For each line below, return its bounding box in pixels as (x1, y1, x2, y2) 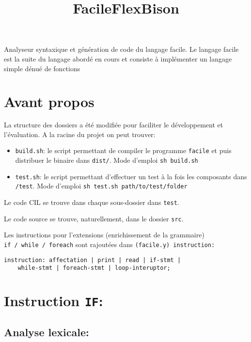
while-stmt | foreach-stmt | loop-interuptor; (17, 264, 171, 272)
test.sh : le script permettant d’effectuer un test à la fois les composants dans (15, 171, 247, 181)
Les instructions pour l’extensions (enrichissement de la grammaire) (4, 230, 204, 240)
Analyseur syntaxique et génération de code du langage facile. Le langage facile (4, 44, 239, 54)
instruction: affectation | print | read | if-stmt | (4, 256, 181, 264)
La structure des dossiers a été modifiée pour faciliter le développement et (4, 120, 223, 130)
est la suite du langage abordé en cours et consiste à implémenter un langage (4, 53, 232, 63)
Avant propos (4, 92, 94, 111)
